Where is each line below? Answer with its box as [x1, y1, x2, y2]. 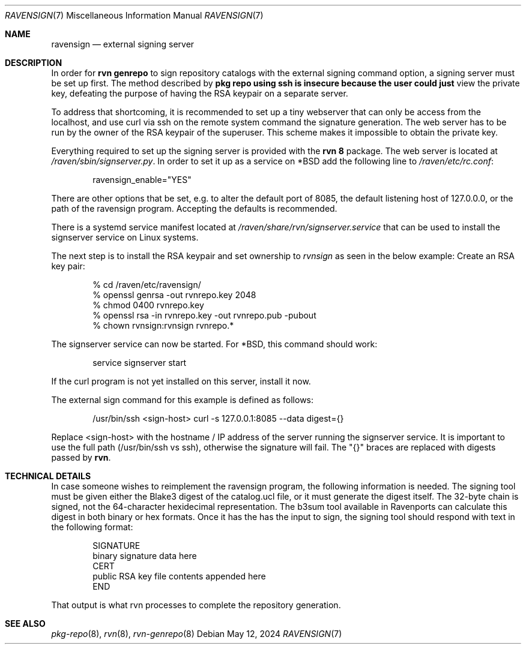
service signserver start [92, 357, 187, 368]
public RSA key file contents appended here [92, 571, 266, 581]
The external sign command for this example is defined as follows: [51, 395, 314, 405]
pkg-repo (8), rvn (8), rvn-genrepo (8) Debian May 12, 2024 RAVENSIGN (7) [51, 629, 342, 639]
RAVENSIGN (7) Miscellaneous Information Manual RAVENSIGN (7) [5, 10, 264, 20]
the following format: [51, 522, 133, 532]
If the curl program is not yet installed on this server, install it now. [51, 376, 311, 386]
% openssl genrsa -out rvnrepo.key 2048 [92, 290, 256, 300]
